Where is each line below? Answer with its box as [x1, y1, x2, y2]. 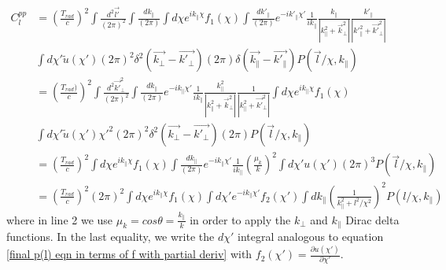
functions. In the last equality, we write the [6, 228, 215, 245]
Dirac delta [345, 211, 400, 227]
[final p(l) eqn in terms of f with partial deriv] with [6, 246, 252, 262]
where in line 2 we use [6, 211, 113, 227]
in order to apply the [190, 211, 291, 227]
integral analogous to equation [237, 228, 384, 245]
